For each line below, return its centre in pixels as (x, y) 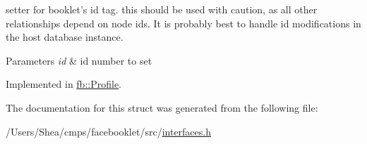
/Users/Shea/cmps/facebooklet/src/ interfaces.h (108, 131)
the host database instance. (65, 37)
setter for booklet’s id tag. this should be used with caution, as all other (162, 9)
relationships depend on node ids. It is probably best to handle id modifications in (183, 23)
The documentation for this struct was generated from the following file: (162, 107)
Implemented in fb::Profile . (64, 84)
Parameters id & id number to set (79, 60)
